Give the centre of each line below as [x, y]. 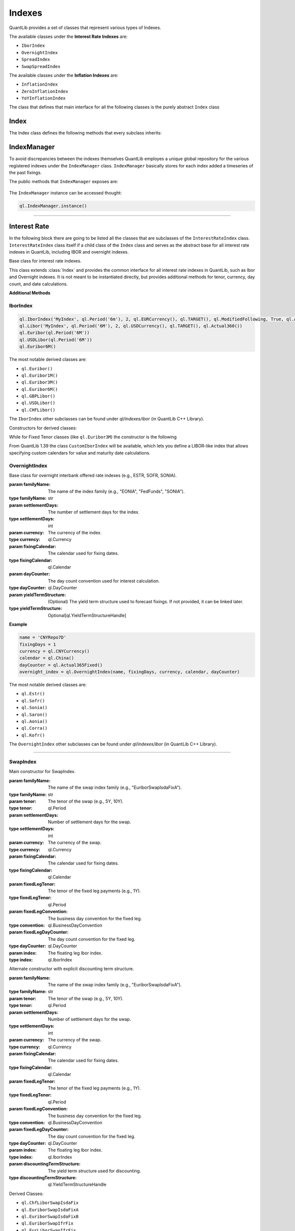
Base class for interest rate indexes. [45, 261]
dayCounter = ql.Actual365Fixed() [61, 665]
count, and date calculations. [39, 284]
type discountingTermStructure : [43, 1178]
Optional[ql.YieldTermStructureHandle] [87, 615]
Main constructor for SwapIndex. [42, 772]
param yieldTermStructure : [38, 595]
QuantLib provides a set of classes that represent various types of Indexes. [85, 28]
